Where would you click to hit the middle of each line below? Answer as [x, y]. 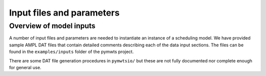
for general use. [25, 67]
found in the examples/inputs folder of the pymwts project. [71, 52]
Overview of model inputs [52, 26]
